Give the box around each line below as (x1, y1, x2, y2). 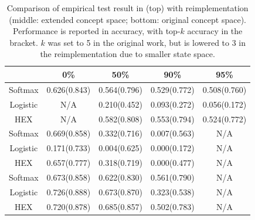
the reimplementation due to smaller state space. (40, 48, 215, 60)
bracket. (9, 36, 38, 48)
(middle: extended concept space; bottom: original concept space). (9, 13, 246, 25)
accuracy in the (187, 25, 243, 37)
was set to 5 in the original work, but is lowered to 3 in (47, 36, 246, 48)
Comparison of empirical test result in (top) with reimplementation (6, 2, 249, 14)
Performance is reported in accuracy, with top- (13, 25, 181, 37)
